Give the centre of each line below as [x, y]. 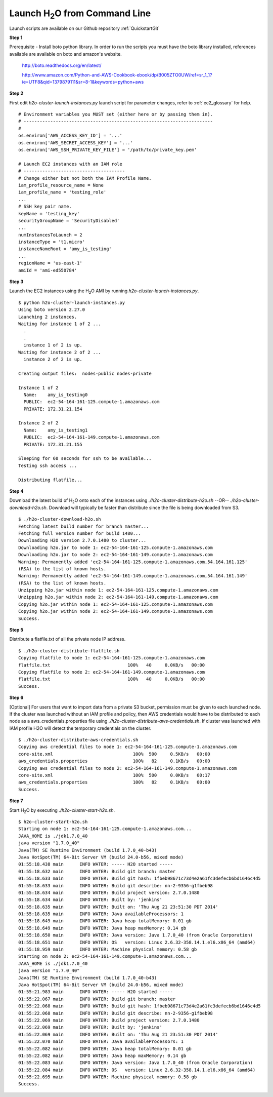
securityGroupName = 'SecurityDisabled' [69, 221]
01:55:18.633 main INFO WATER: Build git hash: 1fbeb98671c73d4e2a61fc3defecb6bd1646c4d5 [140, 878]
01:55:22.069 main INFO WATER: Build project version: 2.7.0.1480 [109, 1020]
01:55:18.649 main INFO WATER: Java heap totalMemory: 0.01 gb [105, 921]
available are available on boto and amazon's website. [66, 54]
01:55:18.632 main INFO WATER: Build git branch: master [97, 871]
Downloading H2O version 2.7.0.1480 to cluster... [82, 540]
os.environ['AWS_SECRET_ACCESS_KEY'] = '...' [76, 143]
